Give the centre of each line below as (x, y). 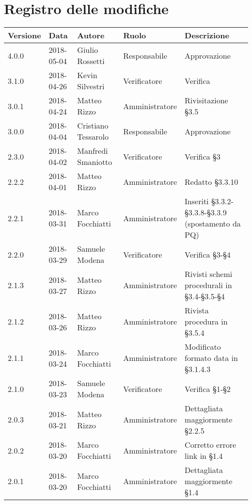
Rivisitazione (206, 100)
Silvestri (91, 86)
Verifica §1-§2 (208, 389)
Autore (91, 35)
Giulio (88, 50)
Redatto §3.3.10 (212, 181)
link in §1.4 (204, 456)
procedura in (206, 322)
